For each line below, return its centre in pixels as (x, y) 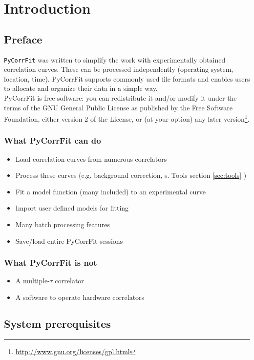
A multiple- (32, 281)
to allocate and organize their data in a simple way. (81, 88)
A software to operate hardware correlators (80, 297)
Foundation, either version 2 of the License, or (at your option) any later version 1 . (127, 118)
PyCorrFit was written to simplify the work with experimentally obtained (115, 59)
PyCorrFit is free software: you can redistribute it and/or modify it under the (120, 98)
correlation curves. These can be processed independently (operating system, (119, 69)
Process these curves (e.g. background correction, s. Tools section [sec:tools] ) (131, 175)
